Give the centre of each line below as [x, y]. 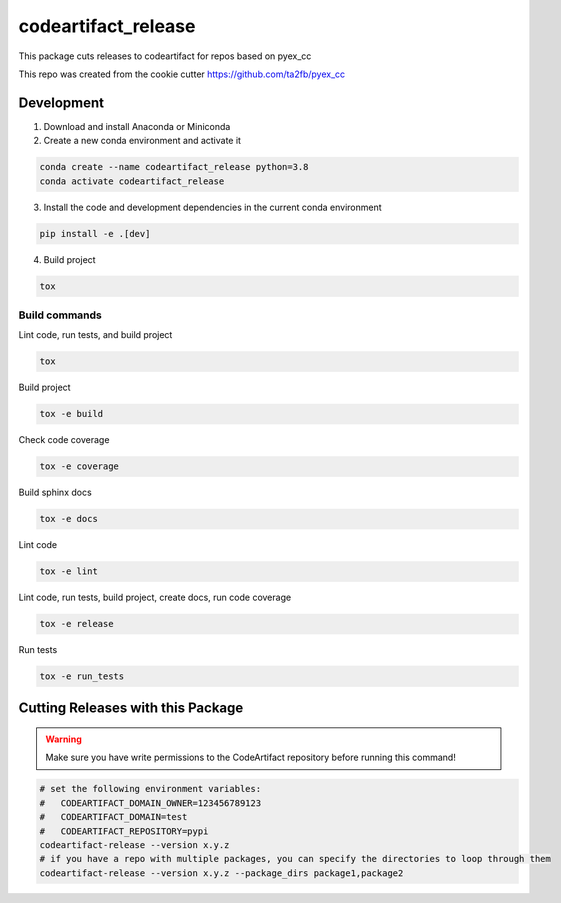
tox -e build [71, 414]
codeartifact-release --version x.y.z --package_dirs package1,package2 [221, 873]
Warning [63, 739]
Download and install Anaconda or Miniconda [137, 126]
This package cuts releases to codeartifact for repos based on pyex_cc [165, 56]
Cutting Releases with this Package [131, 708]
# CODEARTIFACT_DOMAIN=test [113, 817]
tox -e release [76, 624]
